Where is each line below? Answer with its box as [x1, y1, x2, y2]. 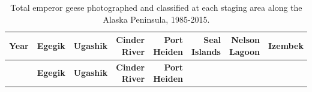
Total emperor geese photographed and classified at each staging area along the [10, 1, 302, 13]
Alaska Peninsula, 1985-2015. [103, 13, 210, 25]
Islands [191, 45, 221, 57]
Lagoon [229, 45, 260, 57]
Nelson [231, 33, 260, 46]
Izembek [268, 39, 304, 51]
